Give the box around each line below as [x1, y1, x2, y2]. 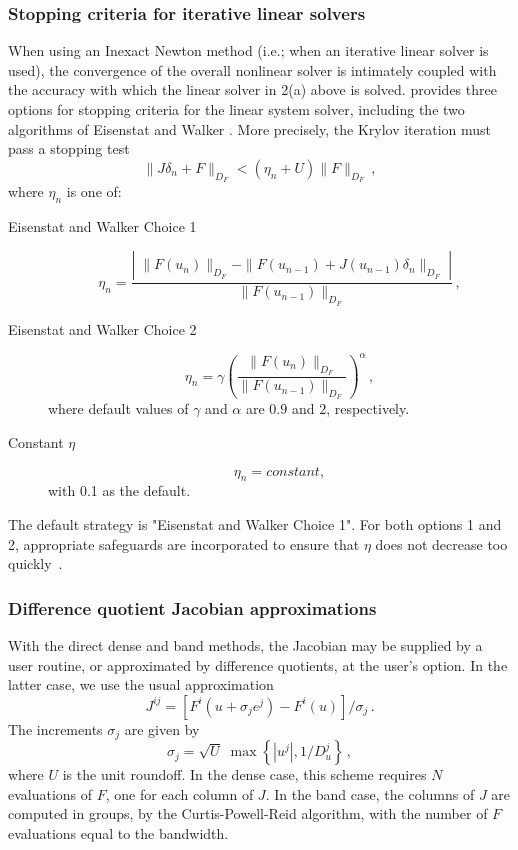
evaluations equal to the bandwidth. [8, 822, 229, 843]
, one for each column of [105, 783, 254, 804]
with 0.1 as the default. [48, 480, 191, 501]
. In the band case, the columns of [265, 783, 475, 804]
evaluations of [8, 783, 93, 804]
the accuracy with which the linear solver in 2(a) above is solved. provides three [8, 79, 497, 100]
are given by [124, 718, 200, 739]
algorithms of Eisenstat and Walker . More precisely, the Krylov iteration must [8, 118, 492, 139]
